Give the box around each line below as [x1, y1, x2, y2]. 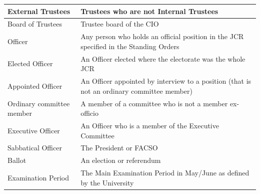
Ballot [7, 155, 26, 165]
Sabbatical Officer [7, 142, 62, 153]
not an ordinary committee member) [80, 85, 192, 96]
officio [80, 108, 98, 118]
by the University [80, 177, 134, 187]
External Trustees [7, 6, 70, 16]
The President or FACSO [80, 142, 158, 153]
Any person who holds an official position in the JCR [80, 31, 244, 42]
